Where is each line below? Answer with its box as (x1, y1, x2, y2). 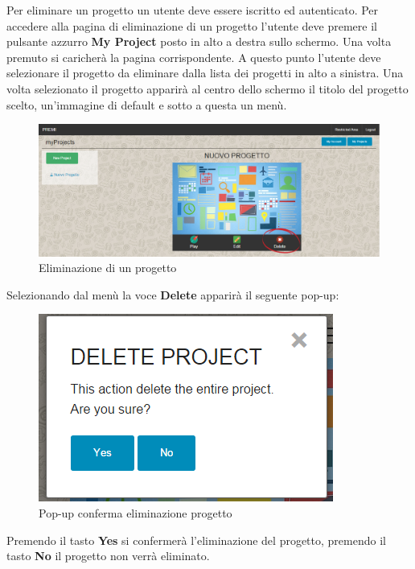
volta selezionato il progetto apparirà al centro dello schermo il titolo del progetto (6, 80, 409, 97)
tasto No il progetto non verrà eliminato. (6, 547, 210, 564)
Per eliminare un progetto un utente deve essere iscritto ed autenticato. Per (6, 2, 379, 18)
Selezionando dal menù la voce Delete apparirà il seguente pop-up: (6, 286, 339, 303)
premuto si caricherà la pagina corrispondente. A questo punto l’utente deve (6, 48, 381, 65)
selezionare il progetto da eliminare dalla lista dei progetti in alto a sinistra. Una (6, 64, 404, 81)
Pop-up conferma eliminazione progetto (39, 504, 232, 521)
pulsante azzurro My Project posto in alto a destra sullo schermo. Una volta (6, 33, 392, 50)
